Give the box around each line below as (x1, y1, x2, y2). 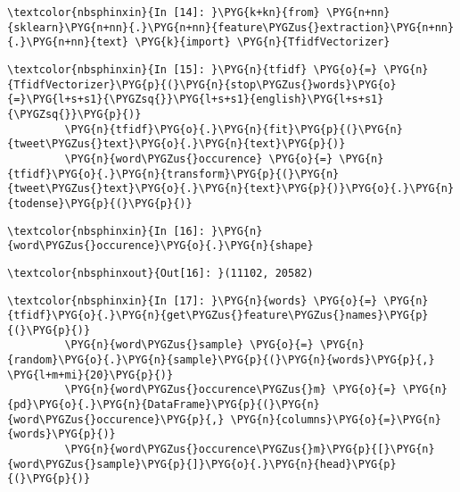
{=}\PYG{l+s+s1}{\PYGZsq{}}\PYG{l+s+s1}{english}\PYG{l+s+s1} (7, 93, 384, 106)
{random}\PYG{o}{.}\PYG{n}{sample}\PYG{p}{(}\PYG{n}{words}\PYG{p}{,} (7, 354, 435, 367)
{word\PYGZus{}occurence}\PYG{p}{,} (7, 413, 225, 426)
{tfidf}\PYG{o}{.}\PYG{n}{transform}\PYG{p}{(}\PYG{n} (7, 167, 340, 180)
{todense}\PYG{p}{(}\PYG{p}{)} (7, 196, 193, 210)
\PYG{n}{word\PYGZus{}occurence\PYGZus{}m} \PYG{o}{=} (64, 383, 397, 396)
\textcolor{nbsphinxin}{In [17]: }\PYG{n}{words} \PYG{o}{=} (7, 294, 378, 307)
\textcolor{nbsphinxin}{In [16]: (7, 224, 205, 238)
